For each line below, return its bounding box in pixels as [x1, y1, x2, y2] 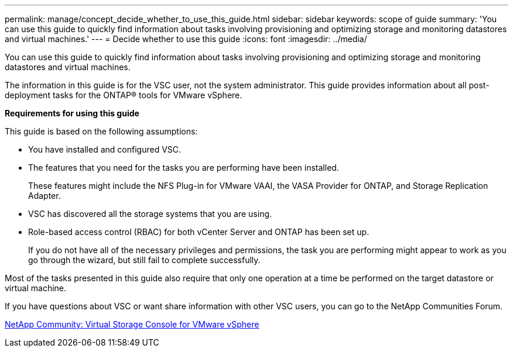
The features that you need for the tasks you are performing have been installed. [28, 163, 339, 172]
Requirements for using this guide [5, 108, 139, 118]
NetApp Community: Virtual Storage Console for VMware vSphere [5, 319, 259, 329]
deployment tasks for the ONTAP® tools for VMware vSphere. [5, 90, 242, 100]
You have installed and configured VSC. [28, 144, 182, 154]
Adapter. [28, 191, 61, 201]
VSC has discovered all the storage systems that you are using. [28, 209, 272, 219]
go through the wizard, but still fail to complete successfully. [28, 255, 261, 265]
